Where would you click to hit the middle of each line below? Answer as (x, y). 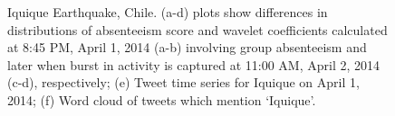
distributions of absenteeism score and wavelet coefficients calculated (197, 29)
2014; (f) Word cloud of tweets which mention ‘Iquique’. (162, 99)
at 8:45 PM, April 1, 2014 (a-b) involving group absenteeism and (187, 47)
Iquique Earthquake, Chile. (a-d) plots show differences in (168, 12)
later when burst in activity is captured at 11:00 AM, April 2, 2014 (193, 64)
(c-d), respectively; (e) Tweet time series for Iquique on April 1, (183, 82)
